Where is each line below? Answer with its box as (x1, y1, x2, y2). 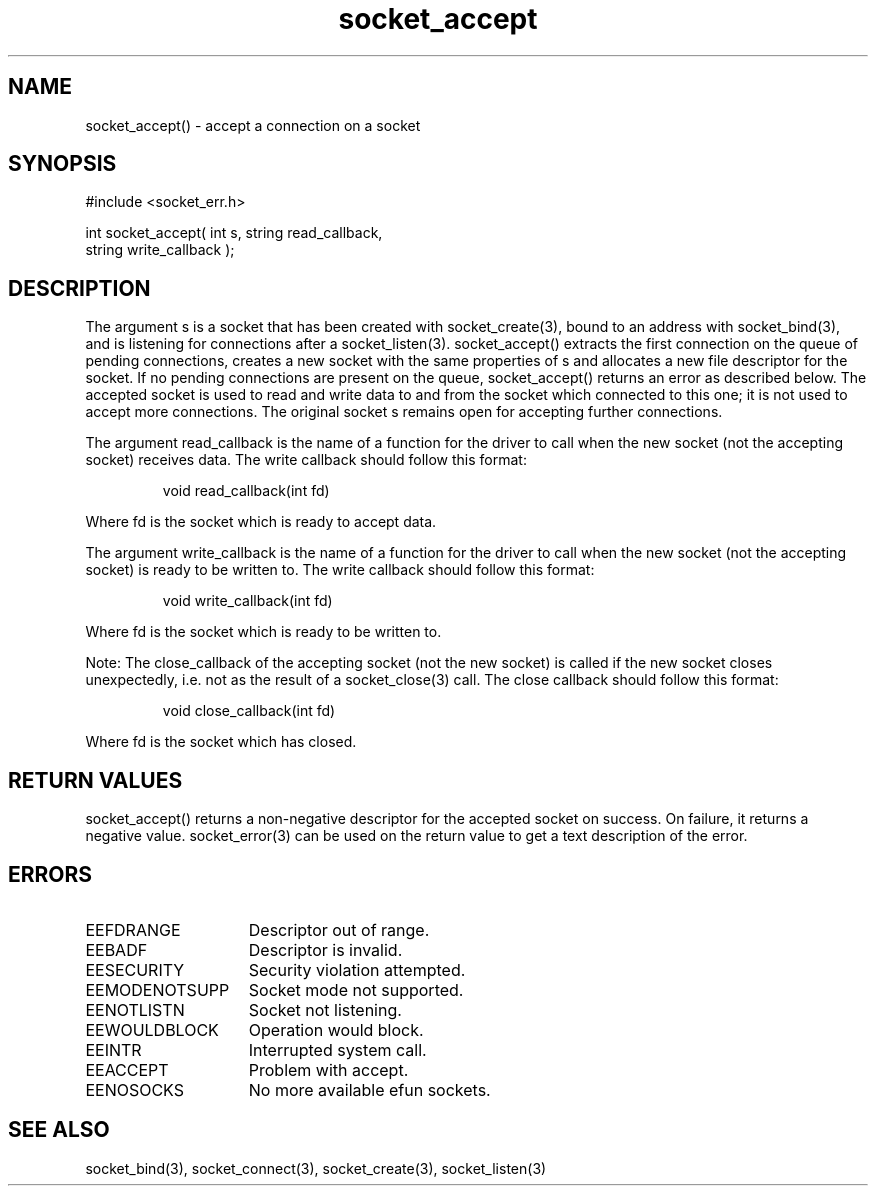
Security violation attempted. (248, 959, 466, 980)
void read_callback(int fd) (162, 482, 330, 500)
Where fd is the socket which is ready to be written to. (85, 623, 442, 641)
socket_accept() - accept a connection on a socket (85, 116, 421, 134)
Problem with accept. (248, 1059, 409, 1080)
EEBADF (85, 939, 148, 960)
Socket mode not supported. (248, 979, 464, 1000)
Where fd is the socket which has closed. (85, 733, 357, 751)
